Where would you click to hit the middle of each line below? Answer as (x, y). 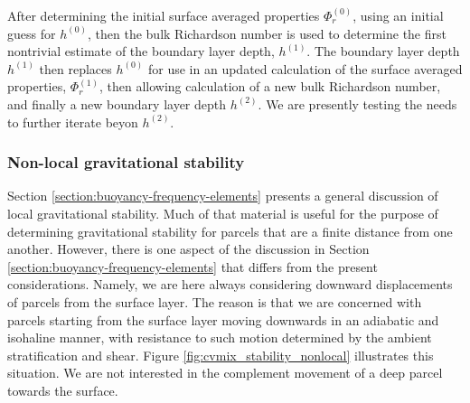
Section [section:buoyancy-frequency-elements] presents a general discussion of (223, 196)
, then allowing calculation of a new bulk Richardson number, (270, 86)
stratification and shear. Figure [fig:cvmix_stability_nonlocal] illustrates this (221, 355)
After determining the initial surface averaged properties (164, 15)
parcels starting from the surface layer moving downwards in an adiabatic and (223, 319)
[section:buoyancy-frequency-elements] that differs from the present (193, 266)
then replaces (75, 68)
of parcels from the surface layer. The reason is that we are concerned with (215, 301)
